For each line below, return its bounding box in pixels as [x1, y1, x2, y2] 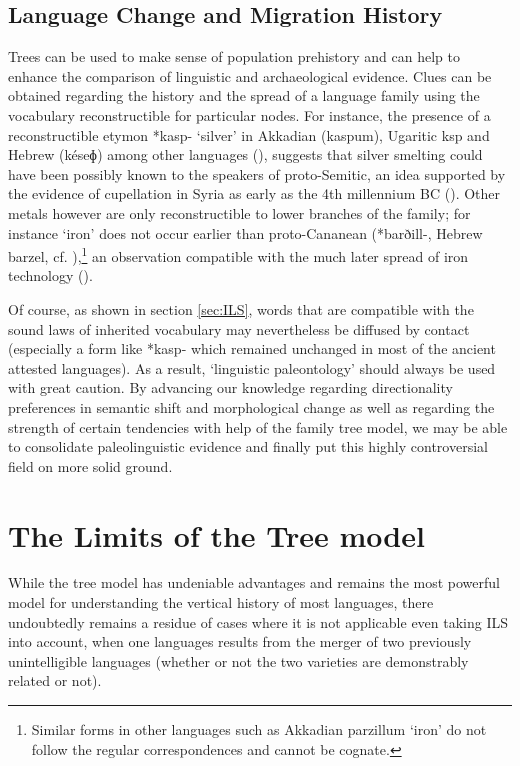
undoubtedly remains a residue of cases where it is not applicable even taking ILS [8, 611, 509, 632]
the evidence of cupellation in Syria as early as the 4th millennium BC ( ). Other [8, 183, 501, 204]
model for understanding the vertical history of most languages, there [8, 592, 434, 613]
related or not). [8, 670, 102, 691]
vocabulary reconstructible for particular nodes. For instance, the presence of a [8, 104, 491, 125]
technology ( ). [8, 265, 93, 286]
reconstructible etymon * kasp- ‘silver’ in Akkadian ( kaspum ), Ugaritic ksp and [8, 124, 490, 145]
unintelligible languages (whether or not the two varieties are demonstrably [8, 650, 469, 671]
